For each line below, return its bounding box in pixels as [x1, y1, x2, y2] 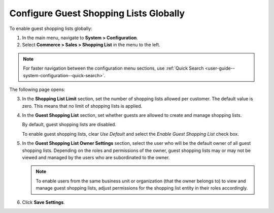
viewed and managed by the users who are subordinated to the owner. [22, 155, 170, 161]
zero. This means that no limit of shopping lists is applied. [22, 103, 143, 109]
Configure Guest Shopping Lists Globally [9, 8, 185, 19]
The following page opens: [9, 86, 65, 93]
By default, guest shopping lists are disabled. [22, 121, 117, 128]
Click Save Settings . [22, 199, 65, 205]
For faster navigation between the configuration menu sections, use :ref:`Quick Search [23, 65, 204, 71]
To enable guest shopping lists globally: [9, 25, 92, 32]
